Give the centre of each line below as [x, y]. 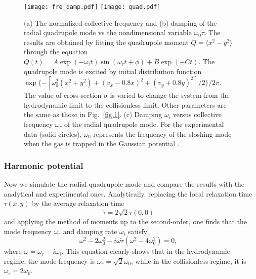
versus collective [197, 114]
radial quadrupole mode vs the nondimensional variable [108, 32]
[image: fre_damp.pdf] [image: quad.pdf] [92, 7]
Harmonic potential [44, 165]
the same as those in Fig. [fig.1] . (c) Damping [93, 114]
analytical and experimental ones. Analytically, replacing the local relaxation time [128, 193]
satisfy [137, 231]
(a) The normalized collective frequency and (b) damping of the [120, 22]
